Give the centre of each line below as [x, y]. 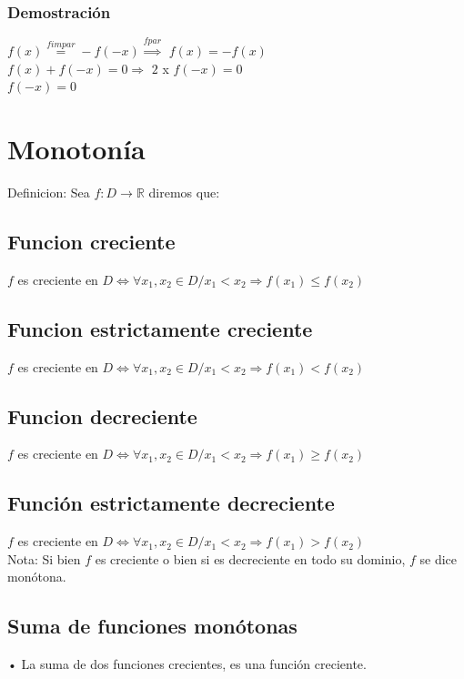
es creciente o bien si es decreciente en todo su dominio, [250, 558]
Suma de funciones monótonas [152, 626]
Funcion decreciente [102, 416]
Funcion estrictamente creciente [160, 328]
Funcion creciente [91, 241]
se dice [439, 558]
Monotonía [76, 148]
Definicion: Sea [49, 192]
